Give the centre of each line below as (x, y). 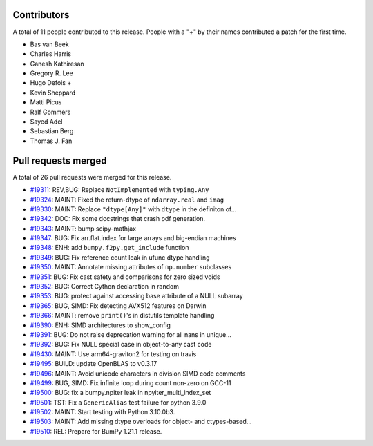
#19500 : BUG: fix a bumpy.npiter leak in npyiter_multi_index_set (121, 393)
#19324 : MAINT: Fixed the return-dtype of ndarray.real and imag (127, 200)
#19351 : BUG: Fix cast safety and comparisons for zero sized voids (125, 277)
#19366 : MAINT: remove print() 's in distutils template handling (122, 316)
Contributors (41, 15)
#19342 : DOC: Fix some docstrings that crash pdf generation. (117, 219)
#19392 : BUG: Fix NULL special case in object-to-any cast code (121, 345)
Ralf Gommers (50, 112)
